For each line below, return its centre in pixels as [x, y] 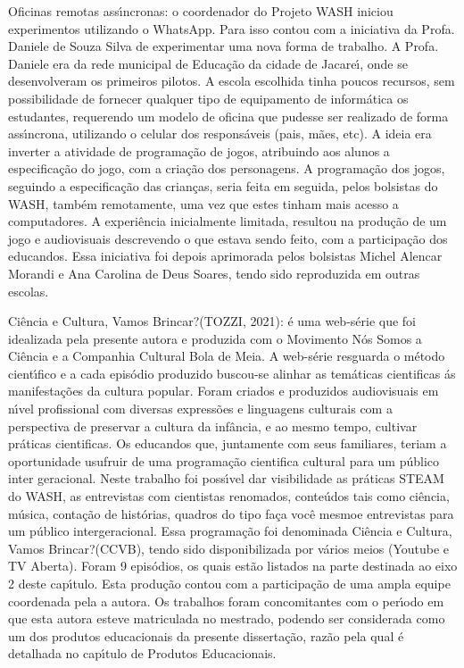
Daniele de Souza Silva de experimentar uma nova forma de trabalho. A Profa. [224, 46]
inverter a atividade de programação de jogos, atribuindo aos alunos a [199, 150]
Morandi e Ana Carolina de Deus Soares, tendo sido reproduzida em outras [214, 273]
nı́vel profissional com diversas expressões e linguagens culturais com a [200, 409]
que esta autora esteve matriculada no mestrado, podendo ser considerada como [227, 618]
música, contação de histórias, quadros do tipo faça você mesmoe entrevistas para [231, 513]
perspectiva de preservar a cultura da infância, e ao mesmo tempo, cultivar [213, 426]
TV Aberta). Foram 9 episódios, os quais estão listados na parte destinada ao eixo [233, 566]
